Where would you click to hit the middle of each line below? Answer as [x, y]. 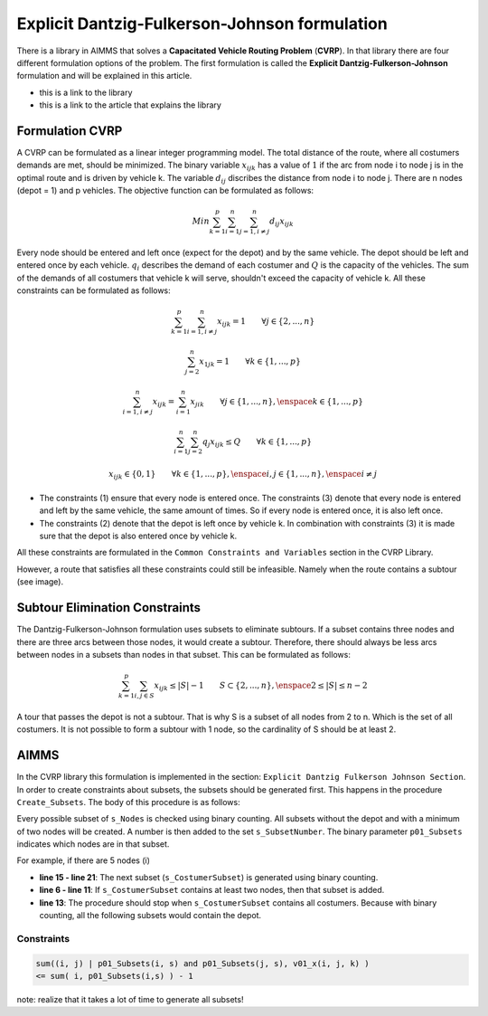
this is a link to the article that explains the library [130, 105]
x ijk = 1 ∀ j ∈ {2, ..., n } [266, 323]
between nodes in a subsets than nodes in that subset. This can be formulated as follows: [184, 654]
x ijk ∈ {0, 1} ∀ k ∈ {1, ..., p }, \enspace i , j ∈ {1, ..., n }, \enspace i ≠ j [243, 475]
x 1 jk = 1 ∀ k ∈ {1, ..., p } [250, 362]
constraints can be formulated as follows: [94, 290]
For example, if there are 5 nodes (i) [84, 860]
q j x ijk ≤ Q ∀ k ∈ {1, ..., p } [257, 442]
